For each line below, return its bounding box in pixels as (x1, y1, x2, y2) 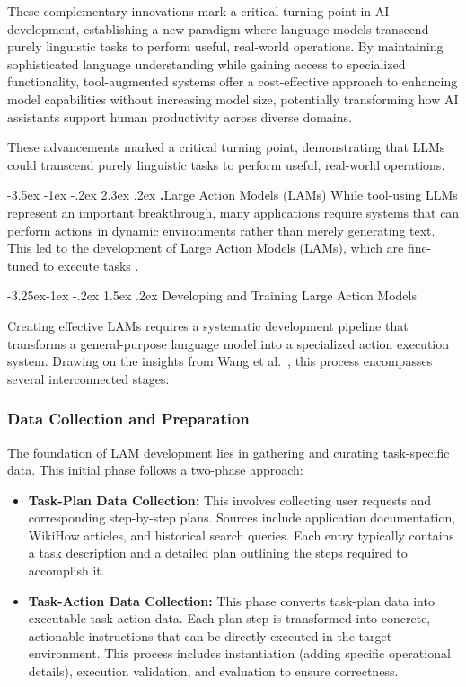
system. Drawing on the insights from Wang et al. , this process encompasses (7, 352, 433, 370)
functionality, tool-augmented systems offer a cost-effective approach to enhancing (7, 72, 458, 91)
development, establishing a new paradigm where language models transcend (7, 19, 429, 38)
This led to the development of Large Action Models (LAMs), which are (7, 238, 404, 257)
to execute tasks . (42, 255, 139, 274)
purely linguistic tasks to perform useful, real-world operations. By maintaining (7, 37, 444, 56)
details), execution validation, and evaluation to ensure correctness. (28, 662, 399, 681)
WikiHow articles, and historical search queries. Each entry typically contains (28, 525, 454, 544)
